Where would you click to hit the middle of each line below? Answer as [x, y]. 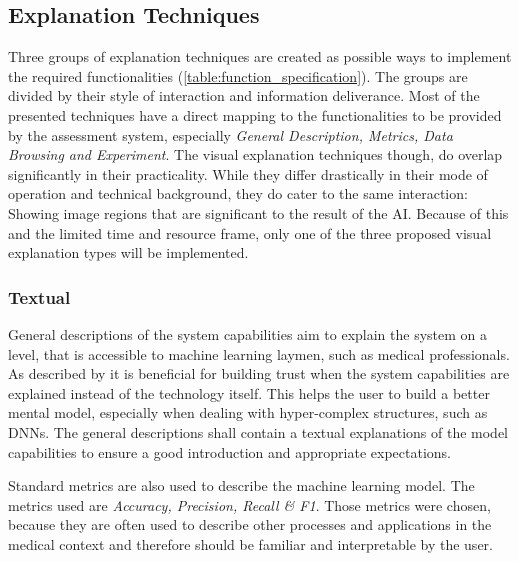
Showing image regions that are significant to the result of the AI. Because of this [258, 212]
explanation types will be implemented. [128, 252]
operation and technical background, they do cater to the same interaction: [238, 193]
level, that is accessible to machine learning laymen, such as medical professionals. [259, 353]
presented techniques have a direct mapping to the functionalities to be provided [255, 114]
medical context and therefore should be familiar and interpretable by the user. [250, 543]
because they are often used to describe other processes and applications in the [250, 524]
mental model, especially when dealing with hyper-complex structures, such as [248, 412]
